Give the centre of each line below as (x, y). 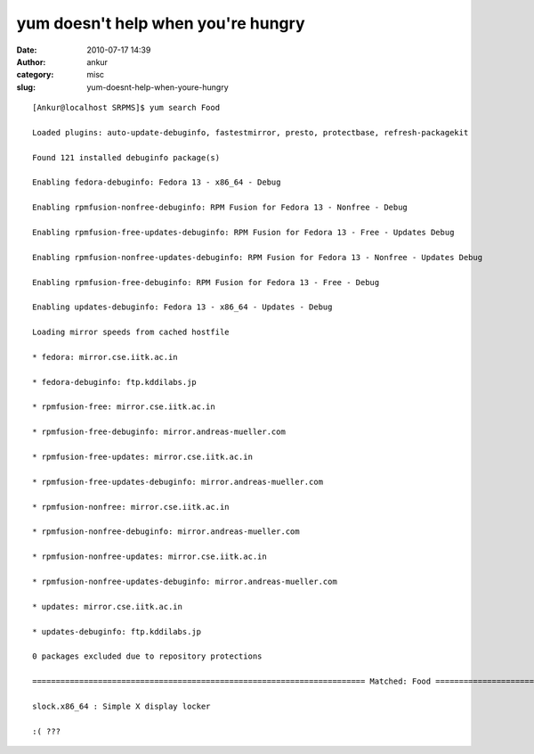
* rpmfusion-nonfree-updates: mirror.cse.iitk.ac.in (150, 557)
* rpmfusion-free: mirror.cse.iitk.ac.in (124, 407)
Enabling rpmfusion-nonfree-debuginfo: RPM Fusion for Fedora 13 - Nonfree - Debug (220, 208)
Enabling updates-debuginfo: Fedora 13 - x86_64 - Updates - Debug (182, 307)
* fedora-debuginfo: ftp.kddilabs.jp (115, 382)
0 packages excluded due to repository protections (147, 656)
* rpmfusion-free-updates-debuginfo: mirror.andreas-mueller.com (178, 482)
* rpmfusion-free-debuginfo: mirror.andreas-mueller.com (159, 432)
